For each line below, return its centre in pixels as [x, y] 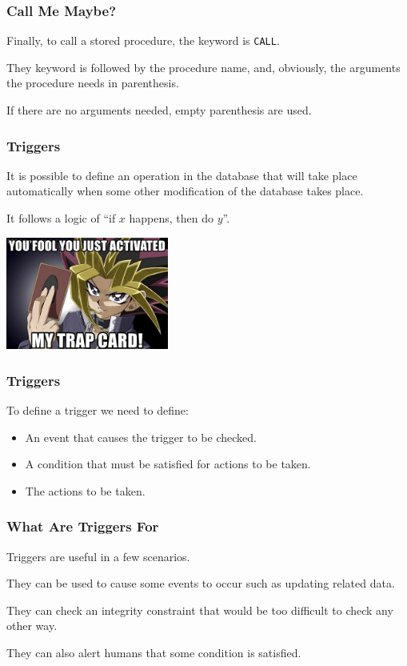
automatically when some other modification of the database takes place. [185, 191]
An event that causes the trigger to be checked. [141, 437]
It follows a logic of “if [61, 218]
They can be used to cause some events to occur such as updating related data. [201, 583]
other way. [32, 626]
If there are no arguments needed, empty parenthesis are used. [159, 110]
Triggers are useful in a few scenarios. [98, 556]
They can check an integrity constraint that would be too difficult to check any [200, 610]
